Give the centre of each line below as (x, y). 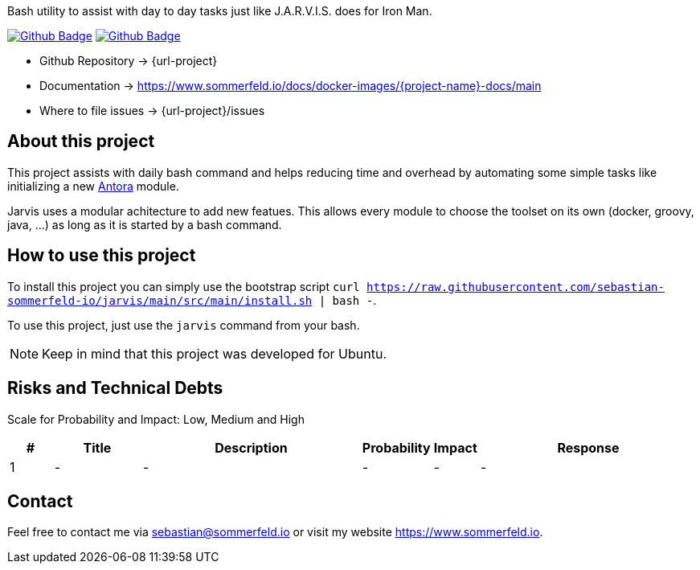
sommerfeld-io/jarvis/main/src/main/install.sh (160, 300)
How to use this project (102, 256)
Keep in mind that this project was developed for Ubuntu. (214, 353)
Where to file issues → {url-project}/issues (152, 111)
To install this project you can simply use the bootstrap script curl (184, 286)
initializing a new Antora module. (93, 186)
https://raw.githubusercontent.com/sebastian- (516, 287)
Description (251, 447)
